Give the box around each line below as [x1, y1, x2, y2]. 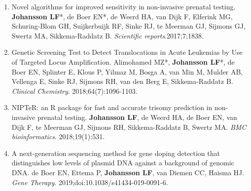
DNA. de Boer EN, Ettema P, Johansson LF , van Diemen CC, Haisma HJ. [11, 167, 245, 177]
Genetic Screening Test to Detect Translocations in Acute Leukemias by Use [11, 47, 243, 57]
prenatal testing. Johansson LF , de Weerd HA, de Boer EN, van [37, 112, 237, 122]
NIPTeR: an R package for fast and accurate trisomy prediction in [11, 102, 213, 113]
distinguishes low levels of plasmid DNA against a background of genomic [11, 157, 234, 168]
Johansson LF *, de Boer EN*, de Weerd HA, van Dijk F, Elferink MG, [11, 11, 233, 21]
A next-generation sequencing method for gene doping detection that [11, 148, 220, 158]
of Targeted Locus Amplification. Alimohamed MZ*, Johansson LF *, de [11, 56, 235, 67]
